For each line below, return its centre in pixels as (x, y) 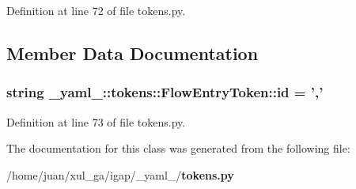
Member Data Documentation (133, 53)
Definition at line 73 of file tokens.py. (96, 121)
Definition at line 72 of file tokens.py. (96, 10)
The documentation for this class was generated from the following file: (178, 148)
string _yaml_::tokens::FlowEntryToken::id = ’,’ (165, 92)
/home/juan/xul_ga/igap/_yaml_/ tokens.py (120, 174)
